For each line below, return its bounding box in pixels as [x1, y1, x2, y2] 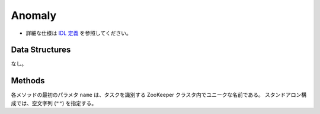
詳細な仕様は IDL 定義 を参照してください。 [25, 30, 132, 37]
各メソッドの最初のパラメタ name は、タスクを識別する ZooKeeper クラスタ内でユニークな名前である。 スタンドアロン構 [11, 92, 307, 99]
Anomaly [11, 9, 57, 22]
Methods [11, 76, 45, 86]
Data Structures [11, 45, 71, 55]
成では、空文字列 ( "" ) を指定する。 [11, 99, 97, 106]
